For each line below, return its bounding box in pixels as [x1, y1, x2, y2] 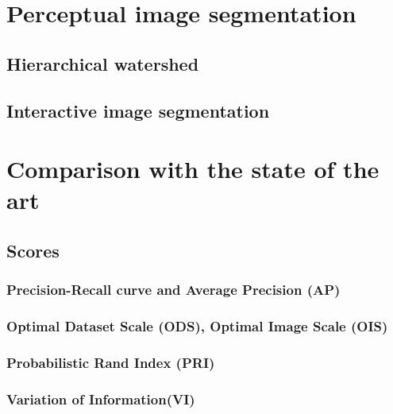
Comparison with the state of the [6, 153, 380, 185]
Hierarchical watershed [6, 51, 199, 75]
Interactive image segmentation [6, 98, 270, 122]
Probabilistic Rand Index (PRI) [6, 352, 215, 372]
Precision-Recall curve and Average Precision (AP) [6, 280, 341, 300]
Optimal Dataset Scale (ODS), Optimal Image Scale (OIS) [6, 316, 388, 336]
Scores [6, 238, 60, 262]
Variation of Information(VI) [6, 389, 195, 408]
